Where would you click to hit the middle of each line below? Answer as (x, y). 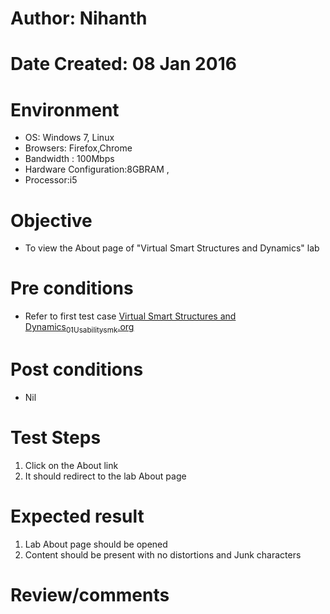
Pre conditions (72, 288)
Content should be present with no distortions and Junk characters (163, 554)
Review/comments (90, 594)
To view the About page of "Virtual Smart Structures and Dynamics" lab (172, 248)
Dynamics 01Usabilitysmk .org (79, 328)
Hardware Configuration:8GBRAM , (97, 169)
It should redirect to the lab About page (105, 476)
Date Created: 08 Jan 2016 (123, 64)
